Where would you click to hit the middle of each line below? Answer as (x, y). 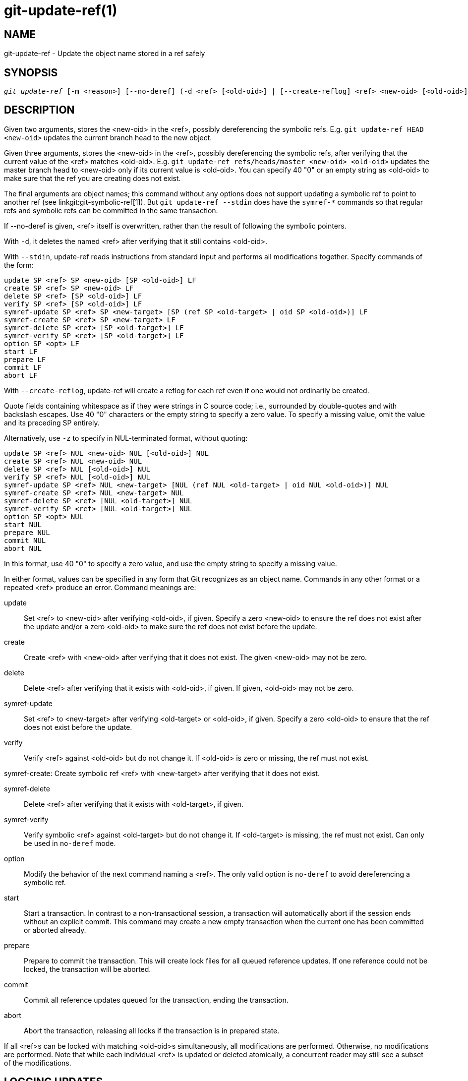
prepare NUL (27, 532)
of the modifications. (38, 1063)
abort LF (21, 375)
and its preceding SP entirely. (52, 422)
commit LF (23, 367)
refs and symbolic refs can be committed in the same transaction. (111, 210)
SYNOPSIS (31, 72)
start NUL (23, 524)
